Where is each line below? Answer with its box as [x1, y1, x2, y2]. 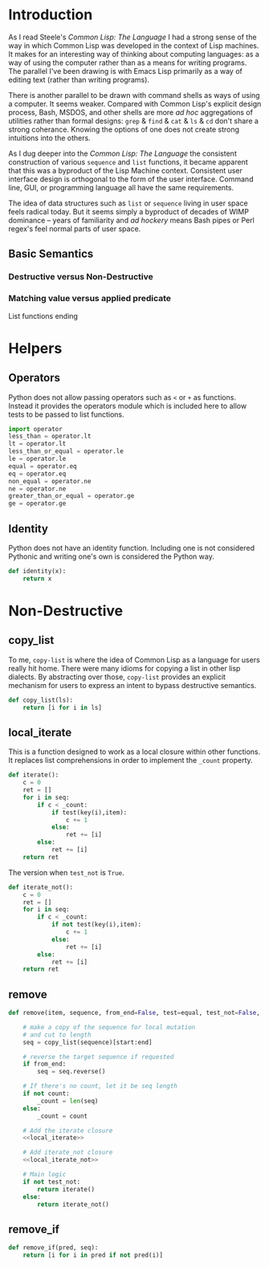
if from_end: [22, 1060, 67, 1069]
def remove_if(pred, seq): [8, 1244, 99, 1252]
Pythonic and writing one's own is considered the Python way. [8, 552, 214, 561]
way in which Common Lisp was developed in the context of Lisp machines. [8, 40, 259, 50]
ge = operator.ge [8, 499, 67, 507]
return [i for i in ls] [22, 703, 103, 711]
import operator [8, 425, 63, 433]
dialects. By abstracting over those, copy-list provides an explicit [8, 672, 226, 682]
